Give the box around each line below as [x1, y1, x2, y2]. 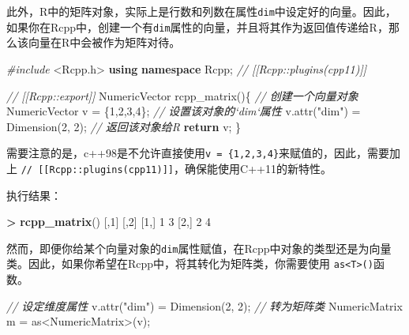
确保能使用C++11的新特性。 [185, 160, 332, 176]
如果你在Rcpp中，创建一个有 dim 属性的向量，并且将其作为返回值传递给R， [6, 18, 388, 35]
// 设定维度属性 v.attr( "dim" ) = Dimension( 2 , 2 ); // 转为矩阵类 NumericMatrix [6, 297, 403, 314]
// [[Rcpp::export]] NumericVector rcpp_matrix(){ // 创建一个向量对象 [6, 87, 358, 104]
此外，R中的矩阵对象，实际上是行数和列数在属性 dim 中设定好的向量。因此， [6, 3, 396, 19]
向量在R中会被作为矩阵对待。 [28, 34, 181, 51]
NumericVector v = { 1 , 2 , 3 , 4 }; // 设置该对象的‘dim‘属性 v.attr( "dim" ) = [6, 103, 361, 119]
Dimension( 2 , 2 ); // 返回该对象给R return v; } [6, 118, 242, 134]
